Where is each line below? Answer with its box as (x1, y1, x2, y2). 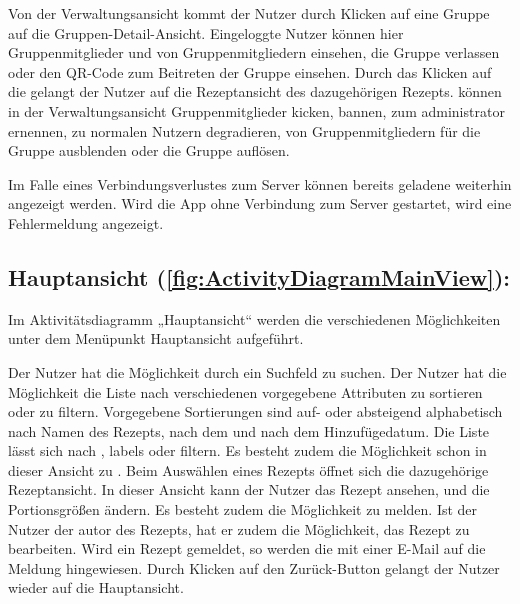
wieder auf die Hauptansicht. (8, 577, 184, 598)
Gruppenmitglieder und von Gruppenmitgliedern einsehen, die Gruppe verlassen (8, 42, 500, 63)
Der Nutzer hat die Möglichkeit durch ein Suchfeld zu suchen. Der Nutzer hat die (8, 361, 507, 382)
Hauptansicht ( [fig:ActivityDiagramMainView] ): (8, 261, 510, 292)
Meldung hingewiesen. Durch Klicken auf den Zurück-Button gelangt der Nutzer (8, 557, 500, 578)
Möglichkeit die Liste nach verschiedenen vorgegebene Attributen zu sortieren (8, 381, 483, 402)
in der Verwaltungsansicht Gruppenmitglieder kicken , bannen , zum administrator (8, 100, 505, 121)
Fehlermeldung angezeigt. (8, 212, 164, 233)
